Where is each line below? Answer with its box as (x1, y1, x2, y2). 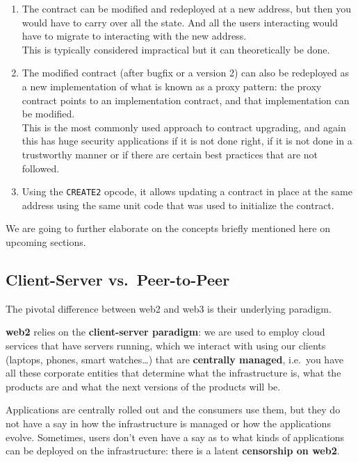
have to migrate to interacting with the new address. (22, 28, 247, 43)
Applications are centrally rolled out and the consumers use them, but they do (6, 402, 341, 417)
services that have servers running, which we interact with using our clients (6, 338, 326, 352)
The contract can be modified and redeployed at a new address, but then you (22, 1, 351, 15)
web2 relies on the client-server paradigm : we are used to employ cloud (6, 324, 325, 339)
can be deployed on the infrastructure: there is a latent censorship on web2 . (6, 443, 340, 458)
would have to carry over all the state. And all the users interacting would (22, 15, 339, 29)
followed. (22, 160, 60, 175)
